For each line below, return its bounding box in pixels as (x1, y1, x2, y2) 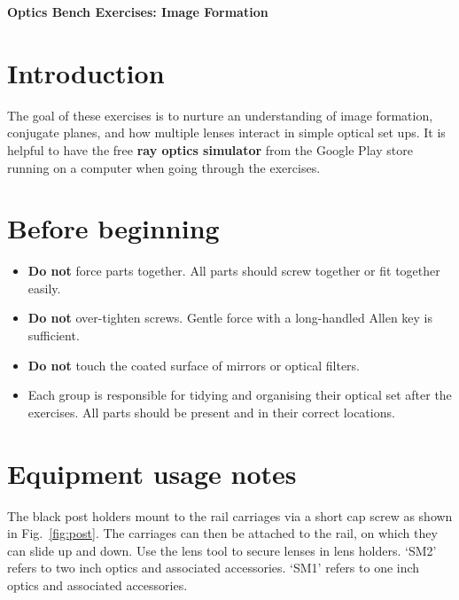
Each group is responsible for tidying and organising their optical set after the (27, 386, 452, 404)
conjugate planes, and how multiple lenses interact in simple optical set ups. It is (7, 123, 446, 142)
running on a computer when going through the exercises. (7, 158, 321, 176)
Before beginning (7, 210, 220, 246)
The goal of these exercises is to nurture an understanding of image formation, (7, 105, 433, 124)
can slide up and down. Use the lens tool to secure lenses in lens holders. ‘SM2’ (7, 541, 437, 559)
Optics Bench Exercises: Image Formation (7, 3, 268, 20)
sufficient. (27, 326, 80, 344)
